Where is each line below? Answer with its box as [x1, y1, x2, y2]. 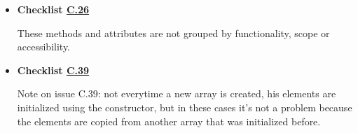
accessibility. [17, 39, 71, 54]
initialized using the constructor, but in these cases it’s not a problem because [17, 99, 352, 114]
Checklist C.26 [17, 2, 90, 16]
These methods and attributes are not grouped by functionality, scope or [17, 25, 330, 40]
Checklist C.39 [17, 62, 90, 77]
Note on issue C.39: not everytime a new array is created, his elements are [17, 86, 336, 101]
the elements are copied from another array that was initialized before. [17, 113, 321, 128]
